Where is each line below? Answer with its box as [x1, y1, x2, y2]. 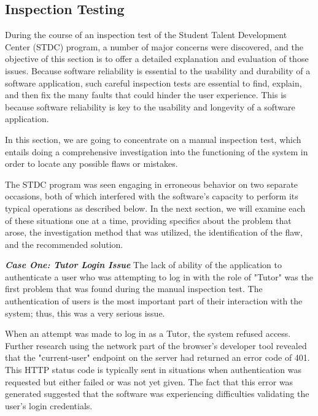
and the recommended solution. [5, 237, 123, 250]
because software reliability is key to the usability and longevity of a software [5, 100, 295, 113]
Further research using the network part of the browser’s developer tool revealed [5, 339, 307, 352]
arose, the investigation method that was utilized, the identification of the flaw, [5, 226, 303, 239]
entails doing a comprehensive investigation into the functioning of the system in [5, 145, 308, 158]
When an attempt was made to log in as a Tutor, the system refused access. [5, 327, 291, 340]
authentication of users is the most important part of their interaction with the [5, 295, 303, 307]
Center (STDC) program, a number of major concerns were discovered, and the [5, 40, 303, 53]
